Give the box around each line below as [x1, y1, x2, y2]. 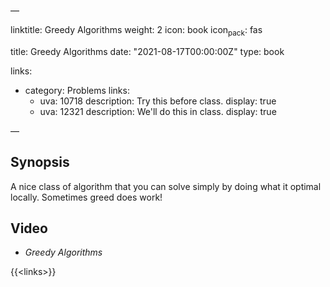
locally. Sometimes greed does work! [10, 191, 163, 203]
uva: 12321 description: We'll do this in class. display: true [39, 105, 277, 117]
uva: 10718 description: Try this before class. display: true [39, 95, 277, 107]
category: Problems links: [24, 84, 130, 96]
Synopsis [10, 154, 70, 171]
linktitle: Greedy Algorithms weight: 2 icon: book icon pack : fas [10, 24, 263, 38]
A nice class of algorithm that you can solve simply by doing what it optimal [10, 180, 322, 192]
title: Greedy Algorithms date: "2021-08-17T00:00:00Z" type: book [10, 45, 285, 57]
